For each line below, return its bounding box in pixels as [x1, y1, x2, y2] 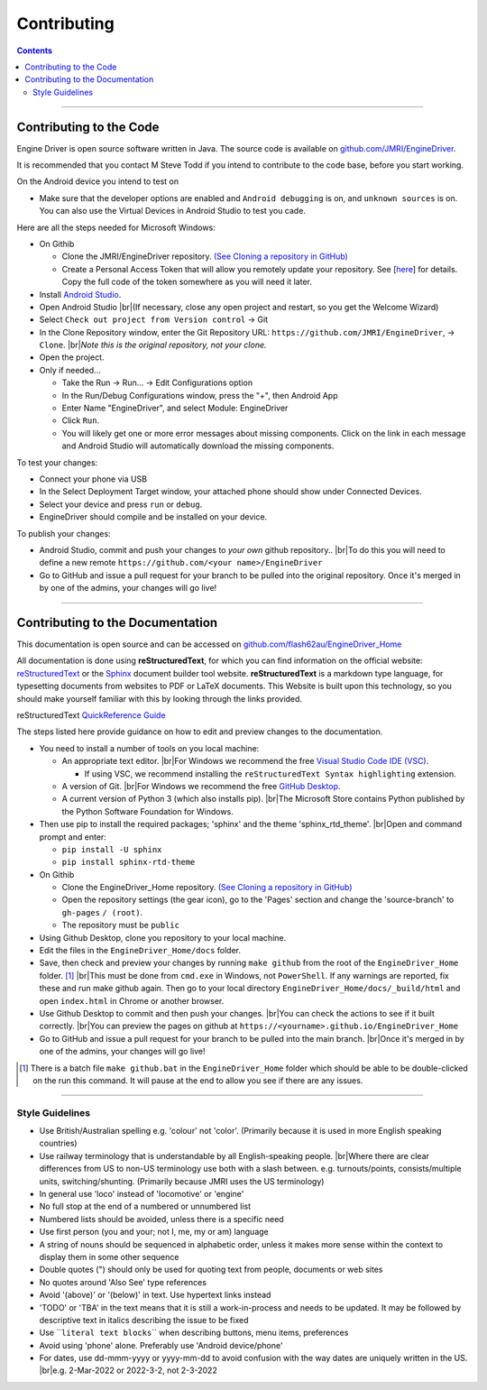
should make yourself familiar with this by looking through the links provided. [16, 693, 302, 704]
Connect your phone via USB [39, 474, 148, 484]
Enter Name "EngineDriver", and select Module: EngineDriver [61, 402, 289, 414]
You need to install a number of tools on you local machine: [39, 742, 260, 753]
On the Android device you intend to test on [16, 176, 179, 187]
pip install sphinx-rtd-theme [61, 857, 196, 868]
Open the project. [39, 352, 105, 363]
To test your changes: [16, 456, 98, 468]
